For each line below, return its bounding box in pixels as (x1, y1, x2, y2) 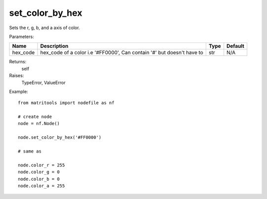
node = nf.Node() (18, 121, 60, 126)
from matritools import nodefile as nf (18, 100, 115, 106)
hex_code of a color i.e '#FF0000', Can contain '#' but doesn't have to (40, 49, 204, 56)
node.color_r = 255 (18, 162, 65, 168)
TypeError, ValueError (21, 80, 66, 85)
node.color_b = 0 (18, 176, 60, 182)
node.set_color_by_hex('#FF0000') (18, 135, 101, 140)
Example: (9, 88, 28, 94)
